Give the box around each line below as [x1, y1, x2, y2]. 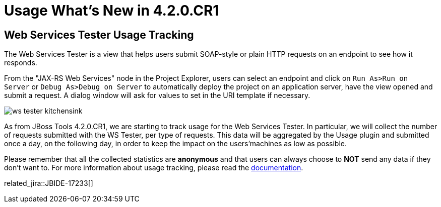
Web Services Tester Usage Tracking [4, 28, 194, 41]
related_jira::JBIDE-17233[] [4, 179, 93, 188]
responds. [4, 58, 37, 67]
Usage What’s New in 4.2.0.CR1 [4, 2, 219, 19]
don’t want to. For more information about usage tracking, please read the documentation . [4, 163, 303, 172]
